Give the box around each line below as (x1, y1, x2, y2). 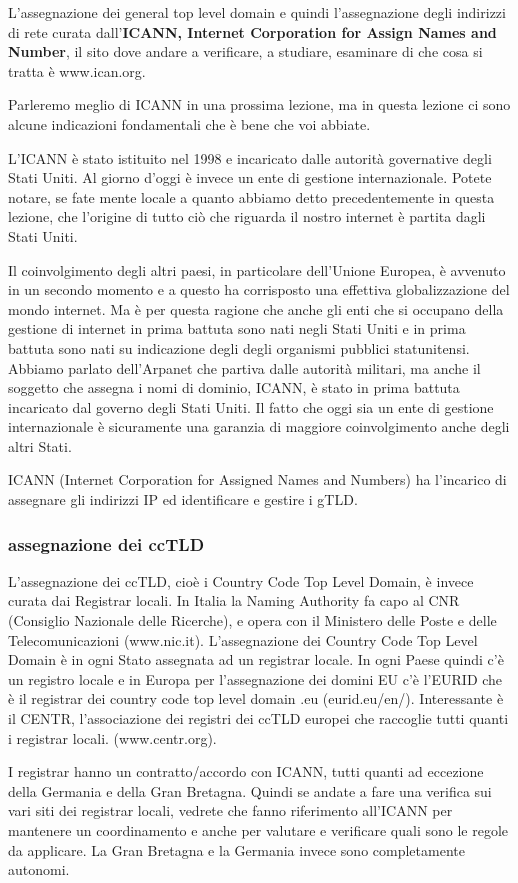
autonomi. (8, 859, 70, 880)
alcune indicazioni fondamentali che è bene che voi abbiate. (8, 113, 371, 134)
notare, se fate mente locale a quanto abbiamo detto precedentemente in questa (8, 186, 495, 207)
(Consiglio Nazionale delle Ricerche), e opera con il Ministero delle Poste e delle (8, 610, 497, 631)
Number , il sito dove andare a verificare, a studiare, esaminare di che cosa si (8, 41, 483, 62)
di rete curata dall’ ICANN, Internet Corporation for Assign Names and (8, 21, 497, 42)
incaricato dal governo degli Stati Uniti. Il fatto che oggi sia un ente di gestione (8, 396, 494, 417)
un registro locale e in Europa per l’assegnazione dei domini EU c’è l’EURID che (8, 668, 503, 689)
